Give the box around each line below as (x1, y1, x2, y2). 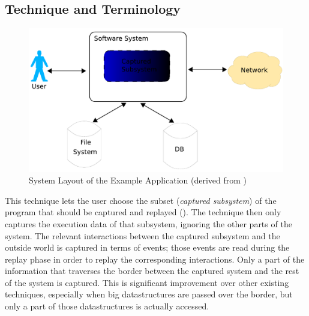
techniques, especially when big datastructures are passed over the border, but (5, 288, 293, 300)
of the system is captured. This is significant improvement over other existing (5, 276, 289, 288)
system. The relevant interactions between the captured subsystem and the (5, 229, 280, 242)
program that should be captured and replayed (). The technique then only (5, 206, 281, 218)
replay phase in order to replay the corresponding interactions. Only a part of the (5, 252, 305, 265)
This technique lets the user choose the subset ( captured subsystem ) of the (5, 194, 277, 206)
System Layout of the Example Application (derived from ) (29, 174, 247, 186)
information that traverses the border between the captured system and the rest (5, 264, 299, 277)
